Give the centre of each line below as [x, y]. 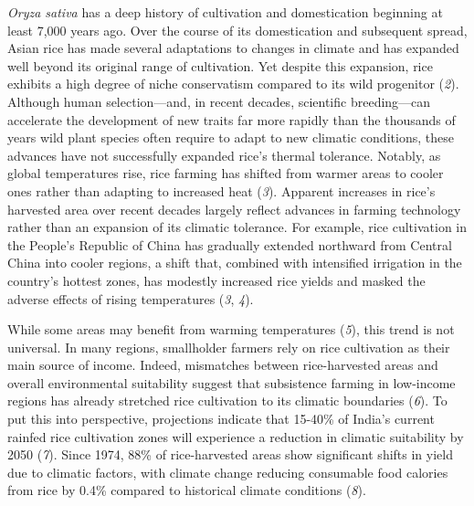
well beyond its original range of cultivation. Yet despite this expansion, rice [220, 65]
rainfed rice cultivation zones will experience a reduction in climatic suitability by [236, 436]
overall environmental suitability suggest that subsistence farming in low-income [232, 382]
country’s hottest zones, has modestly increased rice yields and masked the [216, 280]
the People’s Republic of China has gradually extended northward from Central [230, 244]
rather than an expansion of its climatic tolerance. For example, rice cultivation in [237, 227]
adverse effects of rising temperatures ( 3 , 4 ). [131, 298]
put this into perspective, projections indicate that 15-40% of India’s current [221, 419]
